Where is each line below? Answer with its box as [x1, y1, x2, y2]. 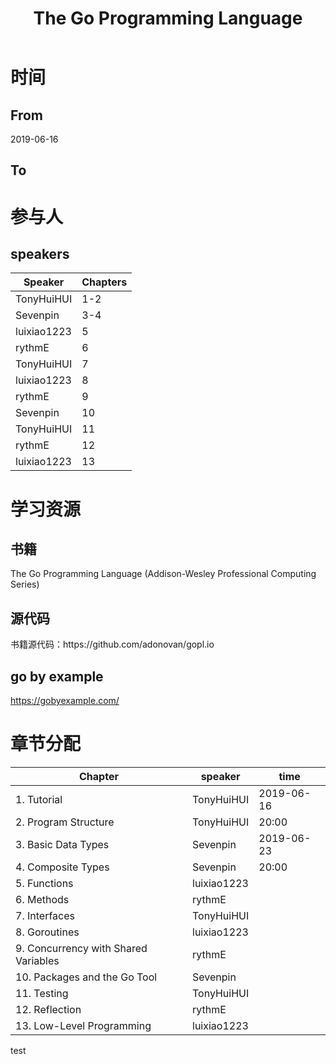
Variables [15, 953, 60, 967]
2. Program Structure [15, 815, 115, 829]
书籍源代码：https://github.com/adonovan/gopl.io [10, 638, 215, 651]
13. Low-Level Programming [15, 1018, 152, 1032]
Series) [10, 578, 40, 591]
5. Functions [15, 876, 74, 890]
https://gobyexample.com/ [10, 695, 120, 707]
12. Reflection [15, 1002, 82, 1016]
